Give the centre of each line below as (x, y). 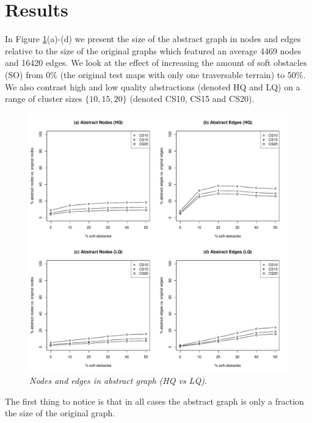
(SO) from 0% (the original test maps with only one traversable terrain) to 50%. (155, 74)
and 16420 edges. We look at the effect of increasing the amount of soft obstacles (156, 63)
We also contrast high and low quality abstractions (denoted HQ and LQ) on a (153, 86)
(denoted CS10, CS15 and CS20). (192, 99)
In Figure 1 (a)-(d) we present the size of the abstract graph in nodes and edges (153, 39)
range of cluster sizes (44, 99)
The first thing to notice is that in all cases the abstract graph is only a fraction (154, 401)
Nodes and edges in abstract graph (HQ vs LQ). (118, 381)
